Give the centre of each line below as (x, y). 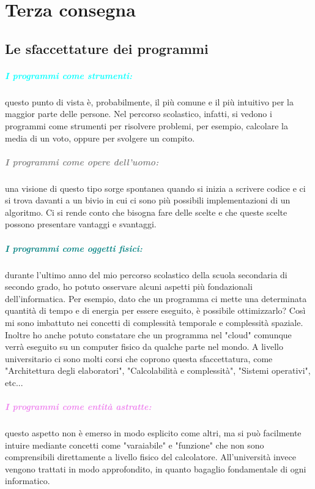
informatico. (28, 481)
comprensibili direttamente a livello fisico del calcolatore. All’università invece (150, 457)
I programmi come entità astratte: (78, 407)
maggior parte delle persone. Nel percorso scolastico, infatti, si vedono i (139, 114)
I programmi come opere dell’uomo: (82, 161)
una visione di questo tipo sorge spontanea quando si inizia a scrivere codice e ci (155, 188)
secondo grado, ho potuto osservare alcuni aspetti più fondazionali (129, 286)
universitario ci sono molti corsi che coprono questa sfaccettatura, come (139, 358)
